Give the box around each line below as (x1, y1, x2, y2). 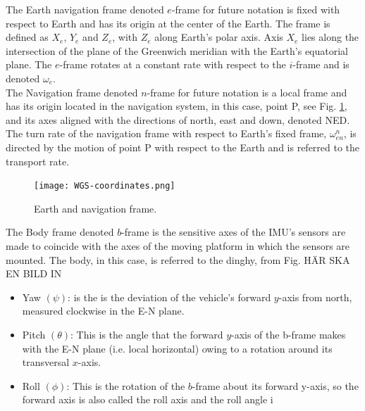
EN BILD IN (6, 266, 62, 281)
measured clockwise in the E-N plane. (22, 303, 185, 318)
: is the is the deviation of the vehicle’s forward (68, 289, 271, 304)
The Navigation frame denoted (6, 84, 138, 99)
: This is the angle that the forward (70, 327, 223, 341)
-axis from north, (278, 289, 352, 304)
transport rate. (6, 153, 70, 168)
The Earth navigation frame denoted (6, 2, 164, 16)
